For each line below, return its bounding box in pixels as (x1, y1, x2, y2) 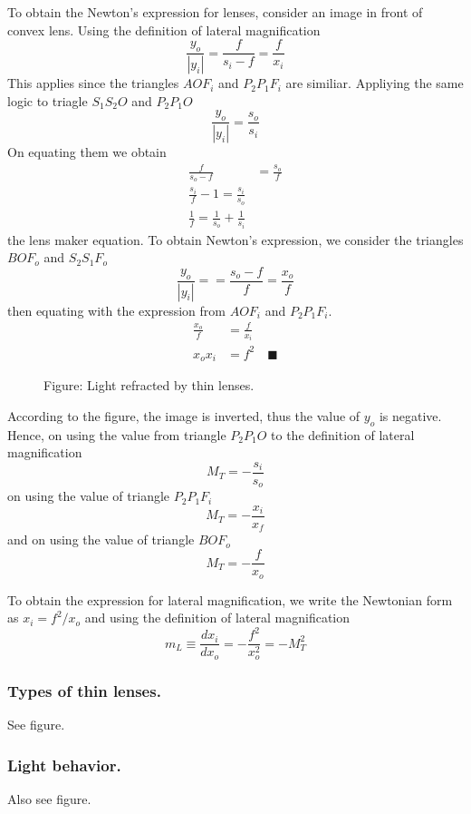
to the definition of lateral (271, 425, 415, 444)
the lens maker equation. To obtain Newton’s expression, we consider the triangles (7, 230, 464, 249)
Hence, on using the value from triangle (7, 425, 226, 444)
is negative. (379, 406, 442, 425)
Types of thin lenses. (7, 679, 161, 701)
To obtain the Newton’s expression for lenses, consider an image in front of (7, 3, 423, 21)
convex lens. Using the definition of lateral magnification (7, 20, 321, 39)
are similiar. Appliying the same (285, 74, 464, 93)
